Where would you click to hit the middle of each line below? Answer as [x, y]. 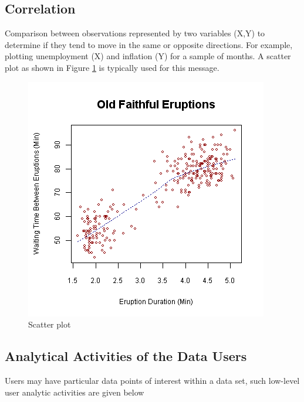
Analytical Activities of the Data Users [126, 356]
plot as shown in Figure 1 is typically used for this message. [112, 67]
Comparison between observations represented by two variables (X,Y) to [135, 33]
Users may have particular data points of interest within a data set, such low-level [152, 380]
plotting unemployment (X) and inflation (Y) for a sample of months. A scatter [148, 56]
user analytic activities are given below [75, 392]
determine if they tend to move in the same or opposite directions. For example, [149, 44]
